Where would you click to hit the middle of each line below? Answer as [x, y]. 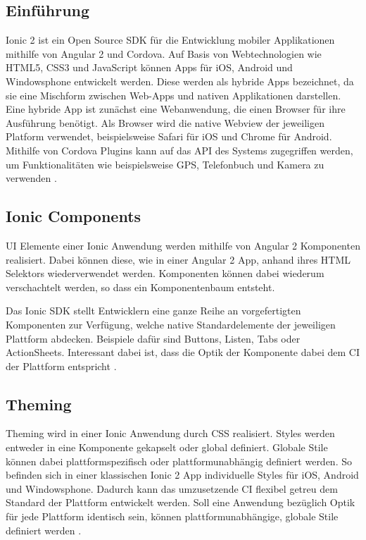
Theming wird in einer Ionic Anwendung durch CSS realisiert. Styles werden [170, 433]
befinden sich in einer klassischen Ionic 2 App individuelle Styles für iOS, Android [182, 475]
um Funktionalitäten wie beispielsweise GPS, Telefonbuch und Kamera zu [165, 164]
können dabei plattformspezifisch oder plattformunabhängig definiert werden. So [179, 461]
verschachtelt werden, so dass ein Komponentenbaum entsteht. [140, 287]
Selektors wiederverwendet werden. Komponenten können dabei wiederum [165, 273]
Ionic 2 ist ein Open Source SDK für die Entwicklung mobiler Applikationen [170, 40]
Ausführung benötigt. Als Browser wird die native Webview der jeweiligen [165, 122]
